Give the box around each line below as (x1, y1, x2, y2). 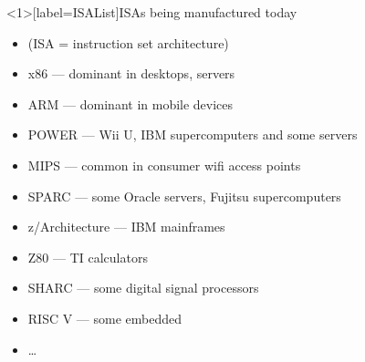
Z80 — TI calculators (27, 247, 148, 266)
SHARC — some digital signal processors (27, 278, 259, 297)
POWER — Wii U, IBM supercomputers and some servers (27, 125, 358, 144)
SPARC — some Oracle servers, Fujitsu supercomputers (27, 186, 341, 205)
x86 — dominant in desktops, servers (27, 64, 235, 83)
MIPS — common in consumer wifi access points (27, 155, 301, 174)
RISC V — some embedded (27, 308, 182, 327)
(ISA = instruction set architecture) (27, 33, 229, 52)
